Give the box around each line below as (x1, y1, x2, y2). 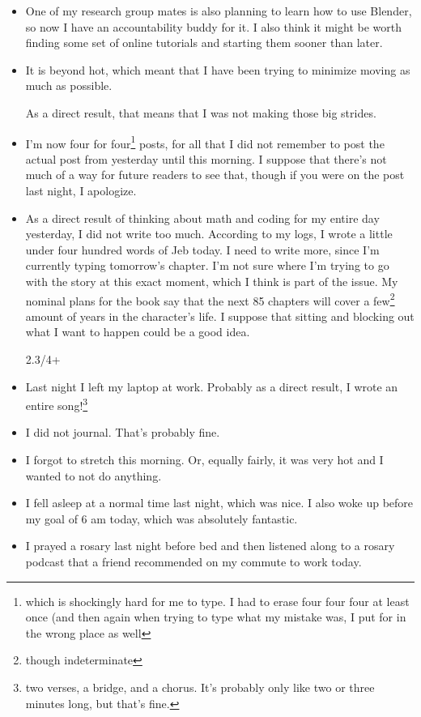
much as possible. (25, 77, 113, 94)
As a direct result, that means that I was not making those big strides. (25, 104, 376, 121)
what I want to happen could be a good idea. (25, 323, 250, 340)
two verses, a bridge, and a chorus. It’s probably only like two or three (25, 678, 375, 695)
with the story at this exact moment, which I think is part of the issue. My (25, 272, 398, 289)
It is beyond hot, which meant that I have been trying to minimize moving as (25, 61, 410, 78)
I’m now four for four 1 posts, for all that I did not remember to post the (25, 132, 385, 152)
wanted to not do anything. (25, 467, 162, 484)
